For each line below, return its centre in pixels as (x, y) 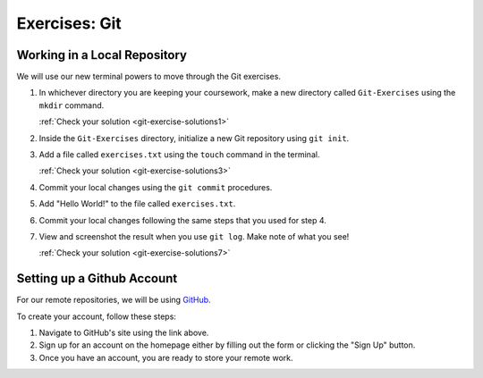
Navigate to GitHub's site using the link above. (124, 333)
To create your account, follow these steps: (96, 316)
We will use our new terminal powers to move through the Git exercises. (149, 77)
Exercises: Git (69, 23)
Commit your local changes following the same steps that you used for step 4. (182, 220)
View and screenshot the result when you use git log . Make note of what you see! (194, 236)
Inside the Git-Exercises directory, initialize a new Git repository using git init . (194, 138)
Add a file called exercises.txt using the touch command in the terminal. (179, 155)
